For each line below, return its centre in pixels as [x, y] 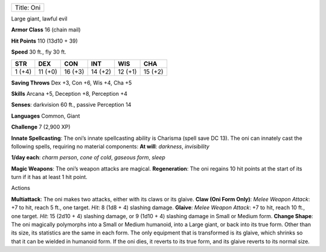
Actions [21, 188]
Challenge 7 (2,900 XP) [41, 127]
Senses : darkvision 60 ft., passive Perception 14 [71, 105]
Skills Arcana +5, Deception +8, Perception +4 [69, 93]
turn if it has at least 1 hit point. [49, 177]
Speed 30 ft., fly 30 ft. [39, 52]
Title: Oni [28, 8]
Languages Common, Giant [46, 116]
